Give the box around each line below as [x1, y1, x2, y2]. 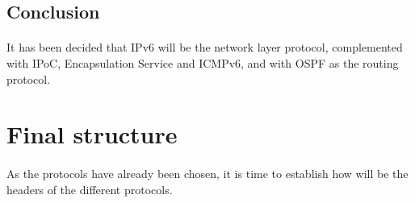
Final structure [6, 118, 178, 151]
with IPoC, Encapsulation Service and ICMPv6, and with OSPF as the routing [6, 54, 399, 71]
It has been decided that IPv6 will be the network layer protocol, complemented [6, 39, 403, 56]
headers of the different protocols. [6, 180, 173, 197]
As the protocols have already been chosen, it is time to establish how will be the [6, 165, 409, 182]
